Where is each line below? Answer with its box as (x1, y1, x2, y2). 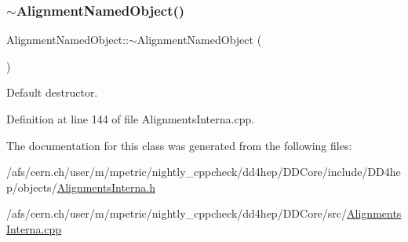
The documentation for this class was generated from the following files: (6, 137, 352, 153)
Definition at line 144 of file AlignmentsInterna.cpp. (6, 111, 255, 126)
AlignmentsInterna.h (56, 178, 155, 195)
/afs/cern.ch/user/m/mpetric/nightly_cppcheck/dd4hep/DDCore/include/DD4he (6, 163, 401, 180)
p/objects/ (6, 178, 57, 195)
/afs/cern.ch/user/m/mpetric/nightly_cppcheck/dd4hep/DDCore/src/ (6, 205, 348, 222)
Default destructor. (6, 84, 98, 101)
